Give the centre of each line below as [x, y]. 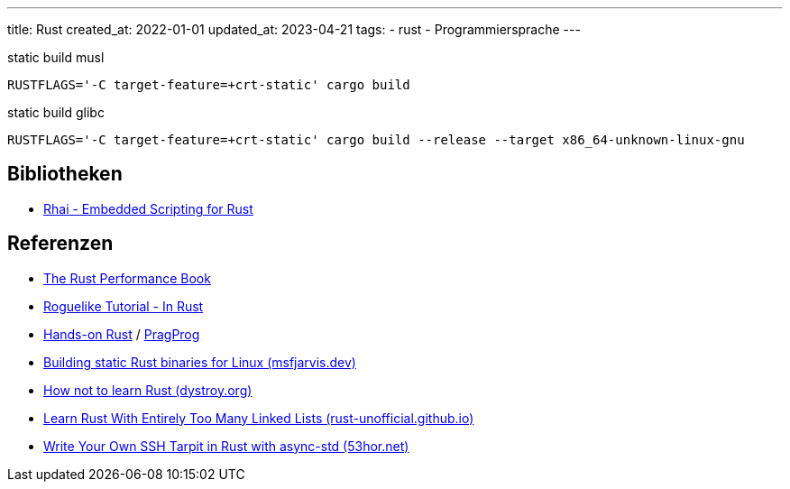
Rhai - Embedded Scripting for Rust [148, 208]
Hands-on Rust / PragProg [122, 334]
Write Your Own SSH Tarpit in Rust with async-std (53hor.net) [226, 446]
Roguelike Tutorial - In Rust [124, 306]
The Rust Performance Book [127, 278]
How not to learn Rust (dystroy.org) [148, 390]
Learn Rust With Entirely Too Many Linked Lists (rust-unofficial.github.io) [259, 418]
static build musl [56, 57]
